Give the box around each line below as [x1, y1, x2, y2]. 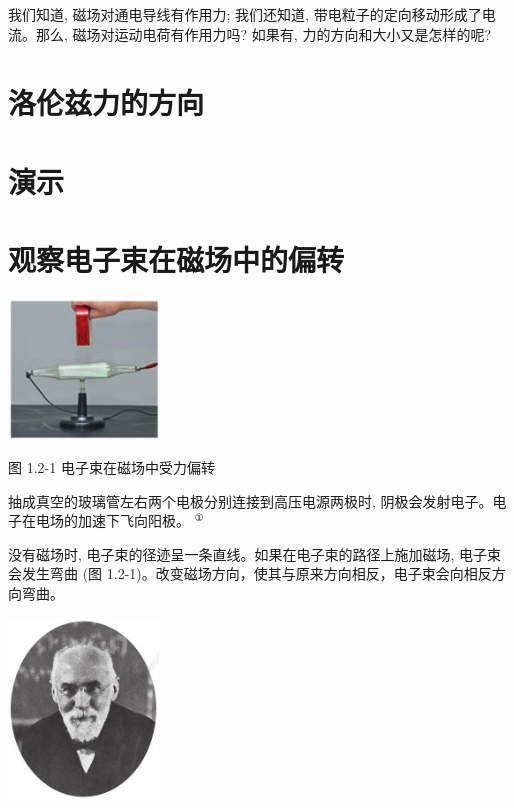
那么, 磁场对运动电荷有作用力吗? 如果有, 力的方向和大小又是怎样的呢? [35, 23, 491, 44]
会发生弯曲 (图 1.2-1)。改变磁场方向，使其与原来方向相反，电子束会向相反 [8, 563, 492, 584]
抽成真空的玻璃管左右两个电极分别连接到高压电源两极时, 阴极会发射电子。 [8, 490, 493, 511]
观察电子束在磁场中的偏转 [8, 239, 345, 280]
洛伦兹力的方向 [8, 82, 205, 123]
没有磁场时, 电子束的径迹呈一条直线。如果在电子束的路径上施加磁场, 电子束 [8, 543, 502, 564]
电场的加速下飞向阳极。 [35, 510, 190, 531]
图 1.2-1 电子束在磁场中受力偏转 [8, 457, 215, 478]
